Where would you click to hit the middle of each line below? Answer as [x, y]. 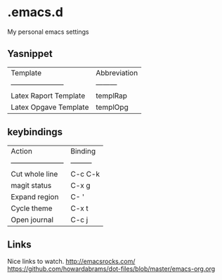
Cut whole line [34, 174]
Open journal [32, 219]
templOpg [112, 107]
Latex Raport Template [48, 96]
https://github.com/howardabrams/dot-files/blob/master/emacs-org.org [111, 269]
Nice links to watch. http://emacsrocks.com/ [71, 262]
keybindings [35, 132]
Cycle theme [32, 208]
